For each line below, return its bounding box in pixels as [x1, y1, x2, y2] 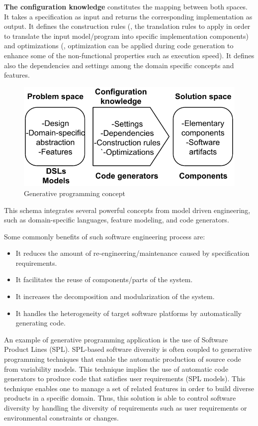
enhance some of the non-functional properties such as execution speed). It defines [4, 50, 255, 60]
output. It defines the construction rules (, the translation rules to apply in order [4, 21, 251, 31]
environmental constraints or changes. [4, 412, 119, 423]
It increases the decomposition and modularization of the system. [15, 291, 215, 302]
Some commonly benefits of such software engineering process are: [4, 231, 205, 241]
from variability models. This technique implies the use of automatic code [4, 363, 229, 374]
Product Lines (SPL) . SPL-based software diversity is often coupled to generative [4, 344, 252, 354]
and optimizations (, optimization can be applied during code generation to [4, 40, 234, 51]
